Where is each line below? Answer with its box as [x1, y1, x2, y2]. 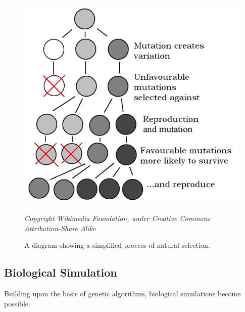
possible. [4, 298, 30, 308]
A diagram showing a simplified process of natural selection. [24, 240, 210, 250]
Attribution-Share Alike [24, 222, 96, 233]
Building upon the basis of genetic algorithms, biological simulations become [4, 288, 241, 299]
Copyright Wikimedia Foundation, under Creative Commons [24, 213, 211, 224]
